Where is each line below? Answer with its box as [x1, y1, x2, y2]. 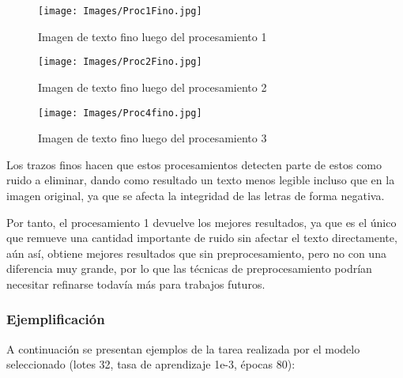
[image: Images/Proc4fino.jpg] [38, 107, 202, 119]
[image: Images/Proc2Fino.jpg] [38, 56, 202, 68]
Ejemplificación [6, 309, 105, 329]
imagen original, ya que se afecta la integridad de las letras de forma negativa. [6, 187, 385, 203]
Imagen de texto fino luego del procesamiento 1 [38, 28, 267, 44]
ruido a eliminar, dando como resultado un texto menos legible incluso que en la [6, 172, 395, 188]
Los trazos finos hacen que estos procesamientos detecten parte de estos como [6, 156, 382, 172]
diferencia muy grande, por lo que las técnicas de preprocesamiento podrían [6, 260, 372, 277]
